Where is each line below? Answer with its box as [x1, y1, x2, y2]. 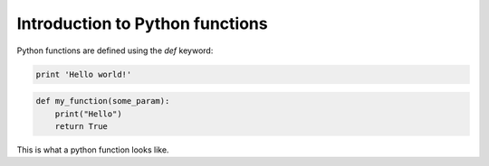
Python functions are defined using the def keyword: [16, 45, 214, 56]
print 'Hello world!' [35, 69, 132, 79]
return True [54, 121, 109, 131]
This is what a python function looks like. [16, 144, 169, 155]
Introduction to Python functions [16, 14, 268, 33]
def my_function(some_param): [35, 96, 170, 106]
